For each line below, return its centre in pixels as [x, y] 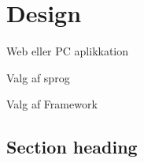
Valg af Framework [52, 104]
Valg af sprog [38, 77]
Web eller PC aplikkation [68, 51]
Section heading [72, 147]
